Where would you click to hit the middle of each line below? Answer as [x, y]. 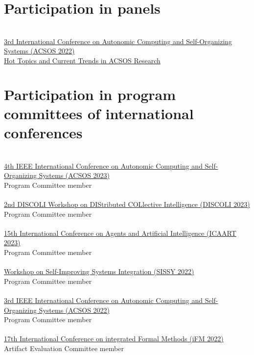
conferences [43, 133]
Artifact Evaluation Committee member [64, 348]
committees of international [99, 113]
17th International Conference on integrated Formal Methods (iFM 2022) [114, 339]
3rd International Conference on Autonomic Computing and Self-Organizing [118, 41]
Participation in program [90, 94]
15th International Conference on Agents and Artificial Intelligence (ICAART [120, 233]
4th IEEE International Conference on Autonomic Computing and [103, 165]
